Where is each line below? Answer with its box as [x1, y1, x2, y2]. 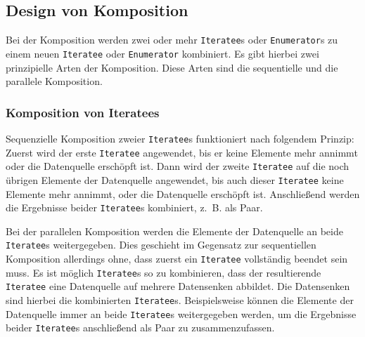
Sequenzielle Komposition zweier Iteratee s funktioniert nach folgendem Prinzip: [6, 131, 354, 145]
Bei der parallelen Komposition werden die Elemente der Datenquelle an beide [6, 223, 343, 238]
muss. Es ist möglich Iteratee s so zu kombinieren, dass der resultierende [6, 265, 321, 279]
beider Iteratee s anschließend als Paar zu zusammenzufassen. [6, 320, 275, 335]
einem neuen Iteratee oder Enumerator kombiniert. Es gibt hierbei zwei [6, 46, 319, 60]
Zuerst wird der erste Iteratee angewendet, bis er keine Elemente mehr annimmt [6, 145, 358, 159]
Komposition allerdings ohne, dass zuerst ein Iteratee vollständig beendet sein [6, 251, 348, 266]
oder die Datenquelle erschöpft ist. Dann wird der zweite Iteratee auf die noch [6, 159, 350, 173]
